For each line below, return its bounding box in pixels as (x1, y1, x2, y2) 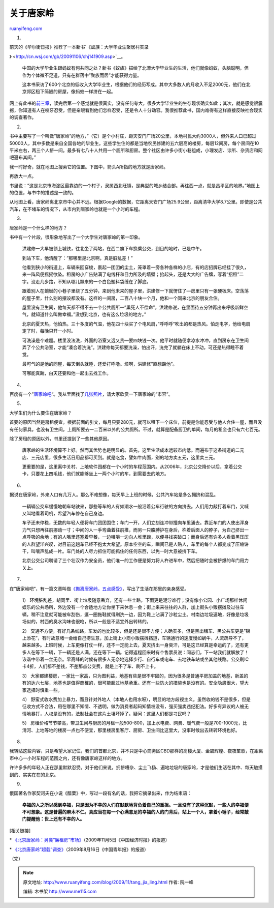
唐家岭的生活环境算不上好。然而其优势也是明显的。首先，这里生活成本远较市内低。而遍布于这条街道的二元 (22, 447, 245, 453)
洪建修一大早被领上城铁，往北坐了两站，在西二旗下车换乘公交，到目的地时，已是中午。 (22, 246, 204, 252)
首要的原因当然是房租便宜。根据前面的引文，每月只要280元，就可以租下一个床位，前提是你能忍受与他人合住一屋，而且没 (9, 419, 262, 425)
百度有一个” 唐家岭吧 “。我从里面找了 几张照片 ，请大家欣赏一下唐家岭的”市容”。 (9, 391, 173, 397)
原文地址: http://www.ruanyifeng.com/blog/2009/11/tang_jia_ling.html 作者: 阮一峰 (23, 879, 194, 885)
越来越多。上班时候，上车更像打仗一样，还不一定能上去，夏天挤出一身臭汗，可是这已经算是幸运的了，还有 (22, 642, 245, 648)
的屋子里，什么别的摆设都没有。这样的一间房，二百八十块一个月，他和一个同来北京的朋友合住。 (22, 295, 222, 301)
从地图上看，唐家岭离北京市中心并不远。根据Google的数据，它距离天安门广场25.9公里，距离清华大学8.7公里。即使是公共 (9, 199, 262, 205)
